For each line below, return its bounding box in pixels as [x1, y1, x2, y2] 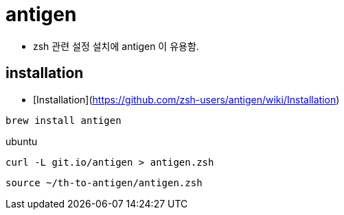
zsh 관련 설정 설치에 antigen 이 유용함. [33, 40, 199, 52]
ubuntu [5, 135, 38, 147]
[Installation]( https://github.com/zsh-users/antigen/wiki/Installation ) [33, 93, 340, 105]
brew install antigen [5, 114, 122, 126]
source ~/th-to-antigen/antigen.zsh [5, 177, 203, 188]
